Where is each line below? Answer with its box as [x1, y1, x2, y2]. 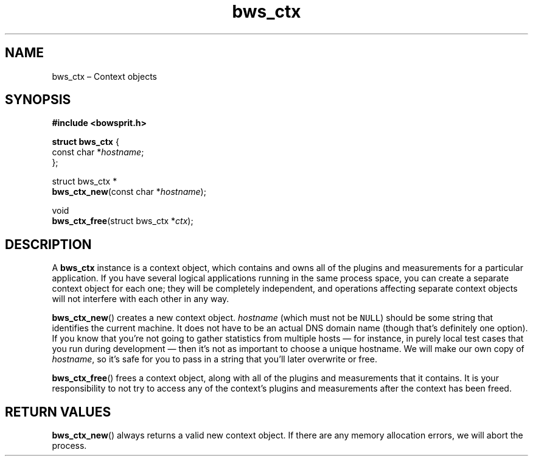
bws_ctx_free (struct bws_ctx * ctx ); [52, 216, 193, 227]
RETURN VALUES [5, 404, 111, 420]
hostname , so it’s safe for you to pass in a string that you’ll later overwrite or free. [52, 354, 377, 365]
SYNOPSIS [5, 92, 71, 108]
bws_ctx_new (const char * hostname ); [52, 186, 206, 197]
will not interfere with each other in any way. [52, 294, 229, 304]
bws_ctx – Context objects [52, 71, 158, 82]
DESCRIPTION [5, 236, 92, 252]
